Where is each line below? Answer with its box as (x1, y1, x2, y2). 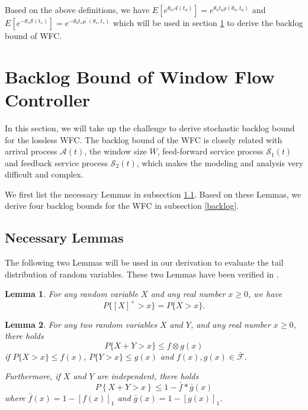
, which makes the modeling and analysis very (136, 156, 303, 169)
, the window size (84, 145, 147, 157)
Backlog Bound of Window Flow (5, 64, 275, 88)
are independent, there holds (97, 370, 199, 382)
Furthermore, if (5, 370, 60, 382)
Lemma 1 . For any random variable (5, 288, 139, 300)
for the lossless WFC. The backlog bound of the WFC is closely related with (5, 133, 283, 146)
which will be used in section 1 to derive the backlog (113, 17, 303, 28)
